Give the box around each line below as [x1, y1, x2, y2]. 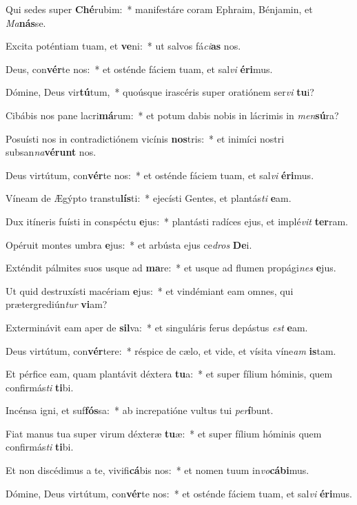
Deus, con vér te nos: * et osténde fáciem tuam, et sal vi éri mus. [6, 61, 273, 76]
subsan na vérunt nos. [6, 145, 96, 159]
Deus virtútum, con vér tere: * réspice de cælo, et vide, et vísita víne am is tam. [6, 343, 336, 358]
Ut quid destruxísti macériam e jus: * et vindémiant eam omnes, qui [6, 283, 294, 298]
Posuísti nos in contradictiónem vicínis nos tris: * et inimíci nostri [6, 131, 285, 145]
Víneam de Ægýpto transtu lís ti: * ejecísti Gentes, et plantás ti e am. [6, 191, 292, 205]
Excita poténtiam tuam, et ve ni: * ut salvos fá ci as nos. [6, 39, 241, 53]
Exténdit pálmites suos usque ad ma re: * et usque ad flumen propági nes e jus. [6, 260, 336, 275]
